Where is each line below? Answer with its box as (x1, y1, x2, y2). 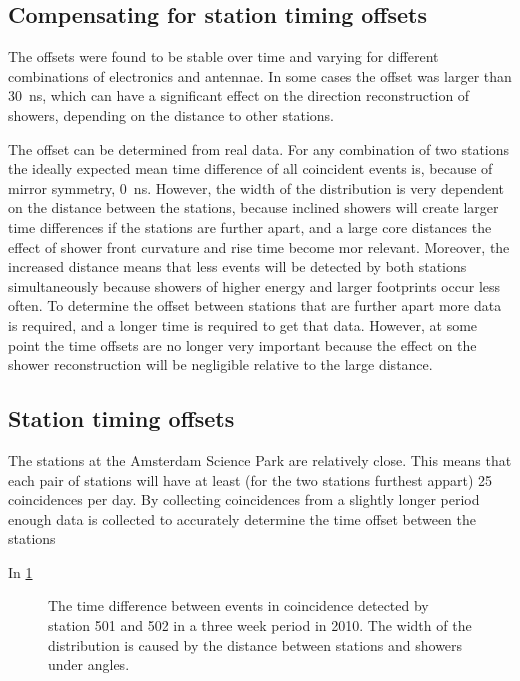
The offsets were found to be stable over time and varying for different (8, 46, 439, 67)
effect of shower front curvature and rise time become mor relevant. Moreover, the (8, 236, 510, 257)
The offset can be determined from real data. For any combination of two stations (8, 138, 510, 159)
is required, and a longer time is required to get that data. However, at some (8, 314, 478, 335)
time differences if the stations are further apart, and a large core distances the (8, 216, 492, 237)
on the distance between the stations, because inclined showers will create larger (8, 197, 499, 218)
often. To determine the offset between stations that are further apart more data (8, 295, 502, 316)
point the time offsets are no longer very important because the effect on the (8, 334, 477, 355)
